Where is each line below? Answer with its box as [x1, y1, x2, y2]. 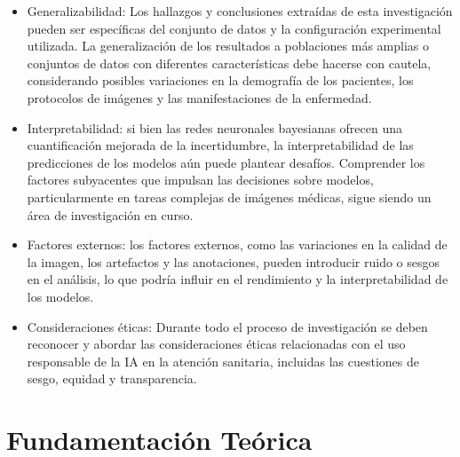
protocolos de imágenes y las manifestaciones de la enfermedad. [27, 88, 372, 106]
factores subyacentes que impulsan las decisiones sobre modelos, [27, 170, 374, 189]
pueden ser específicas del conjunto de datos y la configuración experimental [27, 19, 441, 37]
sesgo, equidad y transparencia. [27, 369, 197, 388]
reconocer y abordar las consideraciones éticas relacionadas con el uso [27, 335, 406, 353]
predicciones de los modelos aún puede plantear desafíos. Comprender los [27, 153, 425, 171]
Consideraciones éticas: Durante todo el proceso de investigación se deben [27, 317, 428, 335]
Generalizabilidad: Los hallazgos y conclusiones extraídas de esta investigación [27, 2, 453, 20]
